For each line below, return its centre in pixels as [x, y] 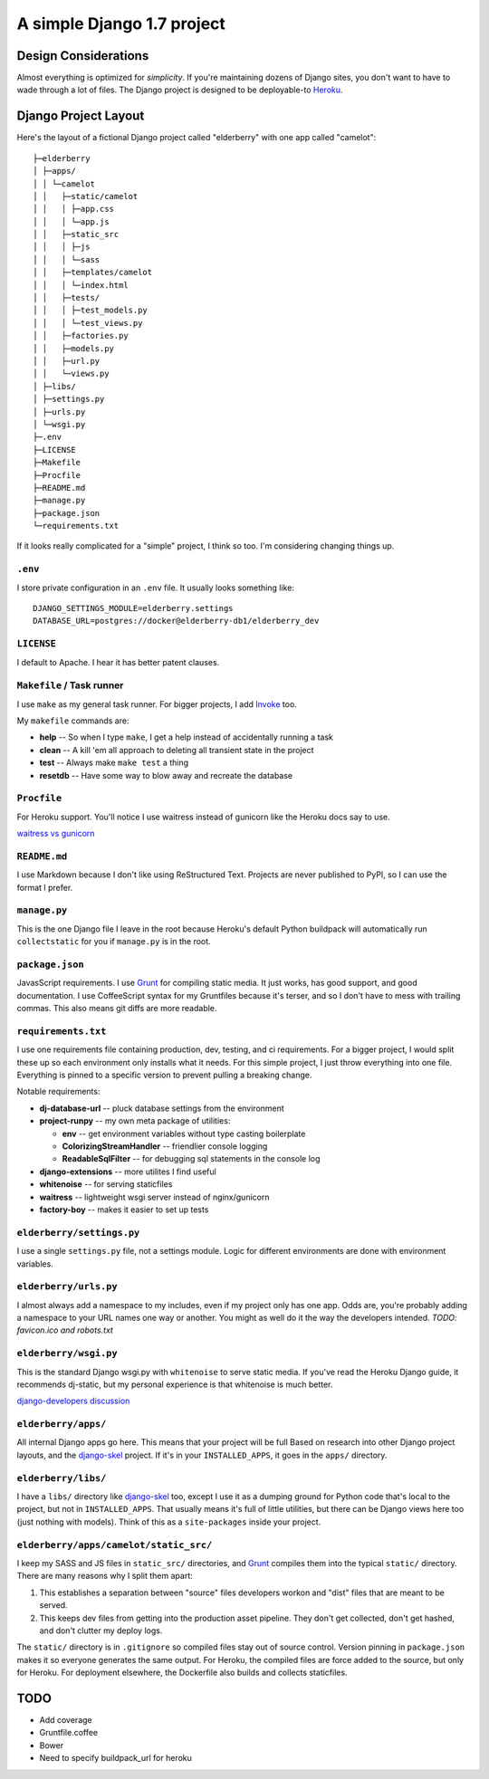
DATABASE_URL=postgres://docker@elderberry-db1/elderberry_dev [176, 621]
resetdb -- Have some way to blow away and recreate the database [166, 775]
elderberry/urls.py [67, 1287]
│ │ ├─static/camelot [86, 196]
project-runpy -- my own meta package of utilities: [135, 1121]
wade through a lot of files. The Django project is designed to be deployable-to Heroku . [180, 90]
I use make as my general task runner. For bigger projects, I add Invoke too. [157, 704]
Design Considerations [83, 56]
